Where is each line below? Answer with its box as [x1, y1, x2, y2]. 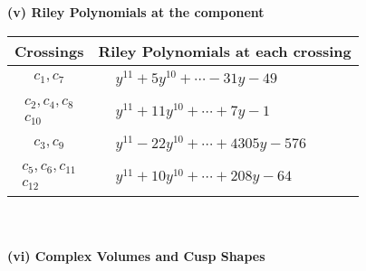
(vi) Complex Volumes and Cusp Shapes [7, 246, 265, 265]
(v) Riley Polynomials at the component [7, 3, 265, 21]
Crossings [14, 40, 84, 61]
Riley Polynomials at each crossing [98, 40, 352, 61]
